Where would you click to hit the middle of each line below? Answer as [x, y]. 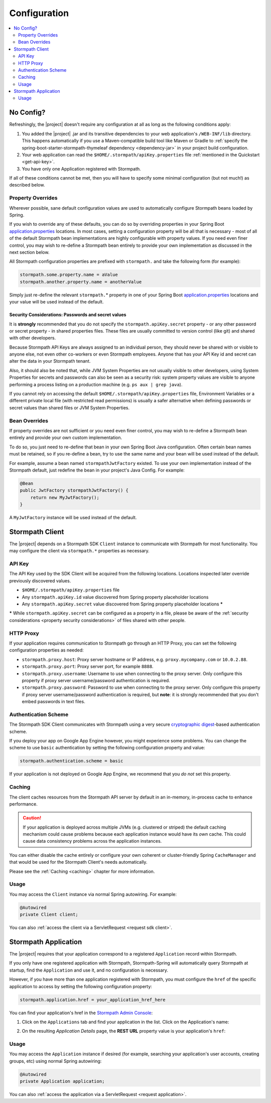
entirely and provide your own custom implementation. [66, 438]
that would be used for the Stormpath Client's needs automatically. [78, 862]
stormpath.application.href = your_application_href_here [93, 1000]
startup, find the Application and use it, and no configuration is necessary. [89, 970]
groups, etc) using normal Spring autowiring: [55, 1061]
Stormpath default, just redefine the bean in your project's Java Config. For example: [97, 470]
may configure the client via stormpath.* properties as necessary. [80, 551]
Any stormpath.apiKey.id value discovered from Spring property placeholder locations [115, 597]
